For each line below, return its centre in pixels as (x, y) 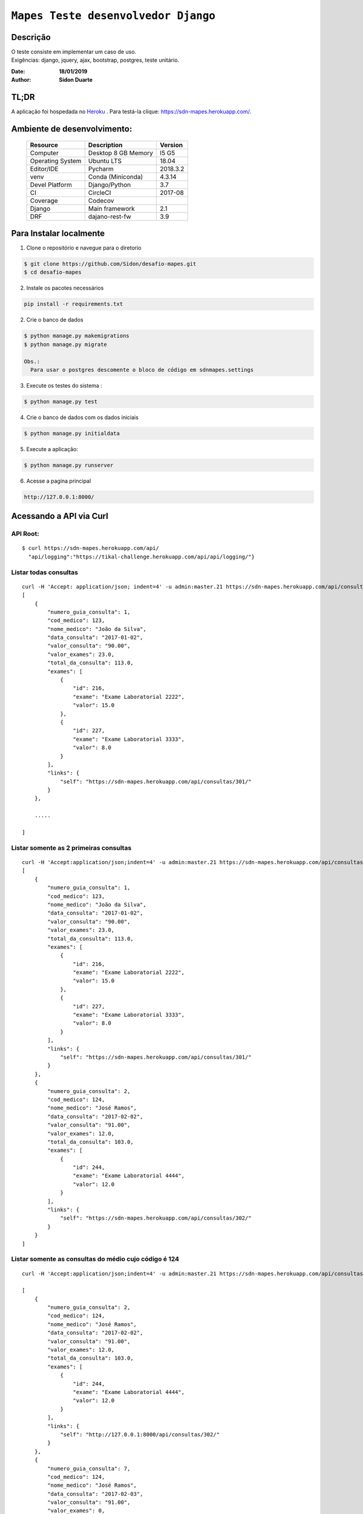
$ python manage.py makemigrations (77, 336)
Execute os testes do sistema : (64, 385)
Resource (44, 145)
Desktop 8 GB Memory (121, 153)
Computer (44, 153)
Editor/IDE (44, 168)
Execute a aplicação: (52, 449)
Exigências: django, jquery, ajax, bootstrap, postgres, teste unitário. (95, 60)
